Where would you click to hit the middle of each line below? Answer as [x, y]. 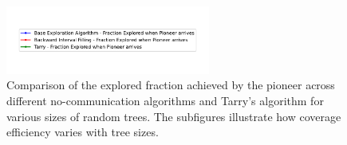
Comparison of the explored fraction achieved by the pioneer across [171, 85]
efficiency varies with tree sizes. [83, 132]
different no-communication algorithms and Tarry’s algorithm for [165, 100]
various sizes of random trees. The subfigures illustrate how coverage [174, 116]
